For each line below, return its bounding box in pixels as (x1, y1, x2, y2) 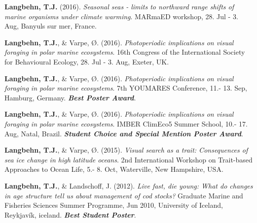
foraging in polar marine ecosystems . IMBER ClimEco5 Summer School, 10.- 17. (4, 118, 248, 128)
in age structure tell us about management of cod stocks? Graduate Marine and (4, 190, 243, 200)
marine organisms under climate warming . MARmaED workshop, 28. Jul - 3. (4, 11, 238, 21)
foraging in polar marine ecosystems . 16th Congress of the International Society (4, 47, 245, 57)
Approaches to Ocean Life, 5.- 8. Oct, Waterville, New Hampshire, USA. (4, 164, 223, 174)
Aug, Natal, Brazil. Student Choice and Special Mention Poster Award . (4, 128, 243, 138)
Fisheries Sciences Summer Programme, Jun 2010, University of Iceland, (4, 200, 223, 210)
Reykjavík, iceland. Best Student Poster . (4, 209, 136, 220)
